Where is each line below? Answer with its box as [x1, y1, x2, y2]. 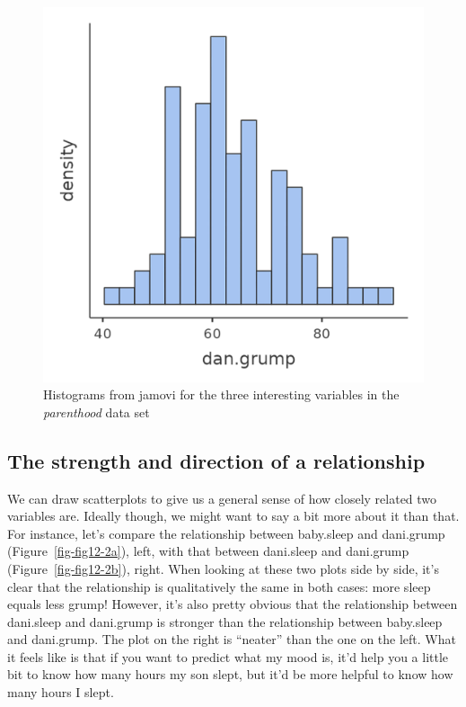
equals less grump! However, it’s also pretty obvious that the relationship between [7, 595, 458, 613]
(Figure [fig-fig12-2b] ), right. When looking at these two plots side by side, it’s [7, 559, 439, 577]
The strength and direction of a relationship [7, 446, 426, 474]
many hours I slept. [7, 683, 114, 702]
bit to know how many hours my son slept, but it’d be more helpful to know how [7, 665, 453, 684]
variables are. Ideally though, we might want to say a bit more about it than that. [7, 506, 460, 525]
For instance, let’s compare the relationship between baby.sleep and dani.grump [7, 524, 445, 542]
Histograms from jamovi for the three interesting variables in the [43, 385, 400, 404]
